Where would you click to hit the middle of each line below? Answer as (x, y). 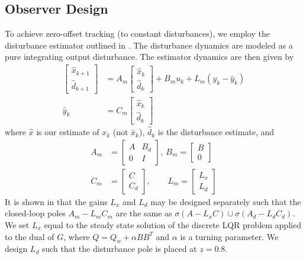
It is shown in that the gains (56, 201)
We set (17, 224)
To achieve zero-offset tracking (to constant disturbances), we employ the (137, 33)
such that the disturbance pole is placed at (119, 249)
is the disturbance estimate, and (216, 132)
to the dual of (30, 236)
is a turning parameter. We (229, 236)
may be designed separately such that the (226, 201)
